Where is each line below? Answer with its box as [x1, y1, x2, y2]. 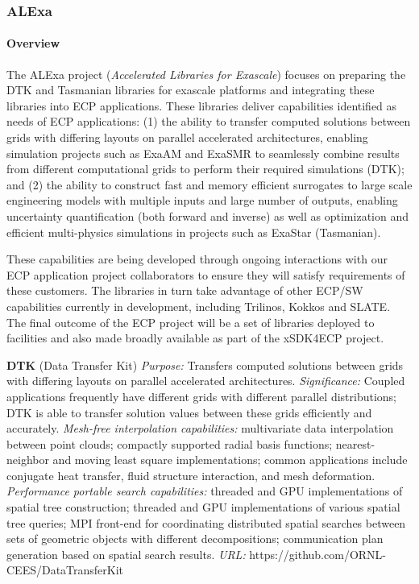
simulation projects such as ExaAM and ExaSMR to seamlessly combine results [6, 144, 400, 161]
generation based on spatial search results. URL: [6, 545, 246, 562]
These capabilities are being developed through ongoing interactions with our [6, 251, 388, 267]
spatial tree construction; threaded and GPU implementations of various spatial [6, 499, 400, 516]
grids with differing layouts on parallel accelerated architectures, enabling [6, 129, 368, 146]
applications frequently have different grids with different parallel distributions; [6, 387, 396, 404]
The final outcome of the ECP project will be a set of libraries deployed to [6, 313, 375, 330]
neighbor [6, 451, 49, 468]
